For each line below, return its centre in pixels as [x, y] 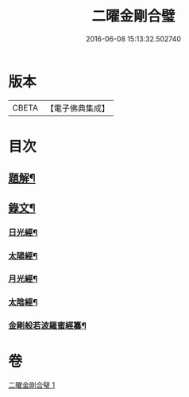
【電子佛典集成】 [77, 108]
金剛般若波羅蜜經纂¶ [48, 325]
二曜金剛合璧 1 [32, 385]
